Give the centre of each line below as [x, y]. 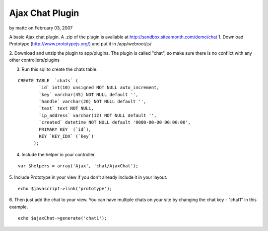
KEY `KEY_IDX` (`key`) [67, 136]
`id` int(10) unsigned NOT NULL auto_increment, [99, 88]
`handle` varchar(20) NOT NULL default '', [93, 102]
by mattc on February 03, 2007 [41, 28]
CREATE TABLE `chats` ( [48, 80]
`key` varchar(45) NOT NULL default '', [89, 94]
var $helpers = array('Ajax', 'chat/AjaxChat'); [78, 166]
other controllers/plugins [34, 60]
